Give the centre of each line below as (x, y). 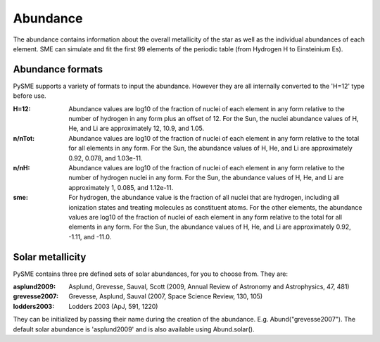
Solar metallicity (50, 257)
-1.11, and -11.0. (90, 236)
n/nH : (22, 167)
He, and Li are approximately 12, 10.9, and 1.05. (136, 128)
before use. (30, 96)
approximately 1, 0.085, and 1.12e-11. (121, 187)
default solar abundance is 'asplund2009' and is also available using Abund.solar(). (134, 329)
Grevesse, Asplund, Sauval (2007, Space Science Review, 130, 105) (166, 296)
